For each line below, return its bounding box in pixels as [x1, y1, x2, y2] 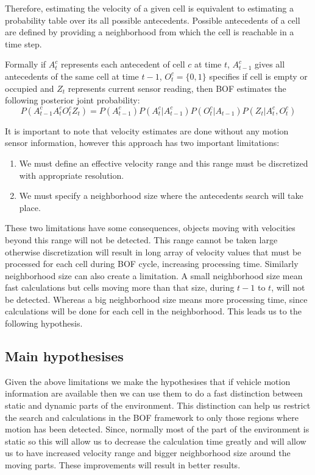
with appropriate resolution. [19, 168, 124, 181]
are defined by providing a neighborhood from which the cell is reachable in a [5, 26, 294, 38]
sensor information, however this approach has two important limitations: [5, 136, 280, 149]
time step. [5, 37, 42, 50]
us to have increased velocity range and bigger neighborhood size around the [5, 446, 291, 459]
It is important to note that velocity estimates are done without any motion [5, 124, 289, 137]
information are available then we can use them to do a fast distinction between [5, 387, 303, 400]
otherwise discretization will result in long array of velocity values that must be [5, 245, 302, 258]
